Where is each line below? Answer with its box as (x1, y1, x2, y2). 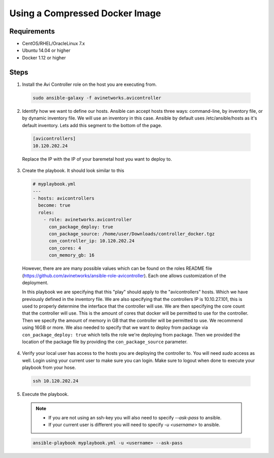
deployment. (22, 280, 48, 286)
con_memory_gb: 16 (49, 252, 95, 258)
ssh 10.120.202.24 (32, 378, 79, 384)
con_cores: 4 (49, 245, 81, 251)
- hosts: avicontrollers (32, 196, 95, 201)
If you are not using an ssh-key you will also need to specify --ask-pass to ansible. (48, 414, 222, 420)
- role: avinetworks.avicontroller (43, 217, 132, 223)
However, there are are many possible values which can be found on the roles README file (22, 265, 213, 271)
